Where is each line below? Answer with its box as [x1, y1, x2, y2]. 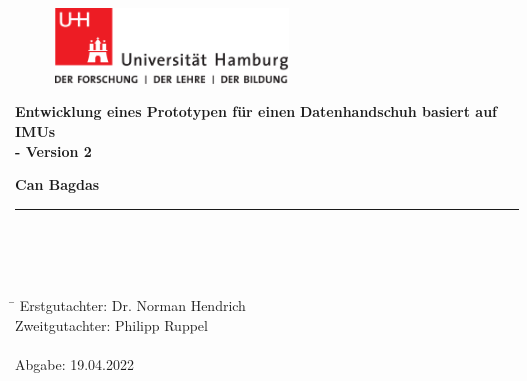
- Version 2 [15, 140, 92, 161]
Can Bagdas [15, 174, 100, 195]
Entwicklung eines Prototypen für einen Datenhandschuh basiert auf [15, 101, 498, 122]
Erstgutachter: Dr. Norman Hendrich [19, 295, 246, 316]
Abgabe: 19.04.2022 [15, 354, 135, 375]
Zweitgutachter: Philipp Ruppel [15, 315, 208, 336]
